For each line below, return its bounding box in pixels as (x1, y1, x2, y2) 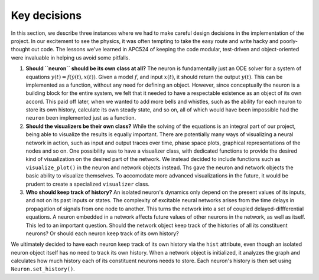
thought (11, 46, 30, 53)
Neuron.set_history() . (11, 265, 75, 272)
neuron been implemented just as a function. (25, 114, 136, 121)
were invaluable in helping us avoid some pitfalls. (11, 54, 130, 61)
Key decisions (11, 9, 82, 22)
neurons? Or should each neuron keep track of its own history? (25, 230, 180, 237)
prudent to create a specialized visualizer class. (25, 180, 150, 187)
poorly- (279, 37, 298, 44)
